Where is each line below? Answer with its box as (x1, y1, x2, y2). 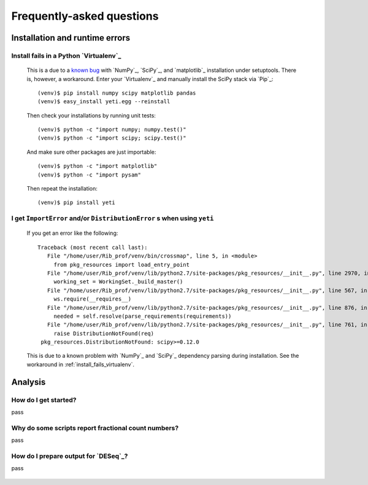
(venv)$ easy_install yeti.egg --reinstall (37, 98, 171, 105)
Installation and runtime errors (11, 33, 131, 43)
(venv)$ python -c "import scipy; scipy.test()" (37, 135, 186, 141)
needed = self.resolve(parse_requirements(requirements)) (53, 312, 232, 320)
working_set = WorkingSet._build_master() (53, 278, 183, 285)
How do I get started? (11, 395, 77, 404)
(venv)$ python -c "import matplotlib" (37, 163, 158, 170)
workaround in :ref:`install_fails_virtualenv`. (26, 360, 135, 368)
